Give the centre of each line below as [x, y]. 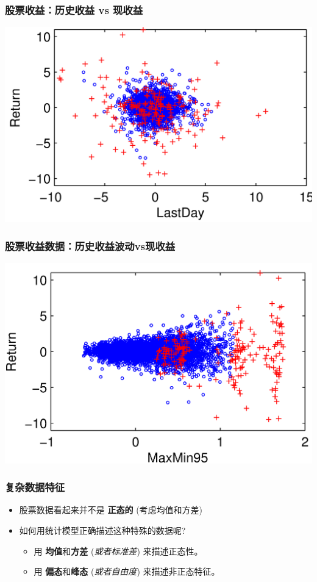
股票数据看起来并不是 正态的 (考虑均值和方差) [111, 510]
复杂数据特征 [35, 487]
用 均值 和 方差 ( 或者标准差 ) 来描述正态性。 [118, 551]
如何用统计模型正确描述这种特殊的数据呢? [102, 530]
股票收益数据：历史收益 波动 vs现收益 [90, 246]
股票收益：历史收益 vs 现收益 [74, 9]
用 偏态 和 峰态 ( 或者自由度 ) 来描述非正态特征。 [127, 571]
